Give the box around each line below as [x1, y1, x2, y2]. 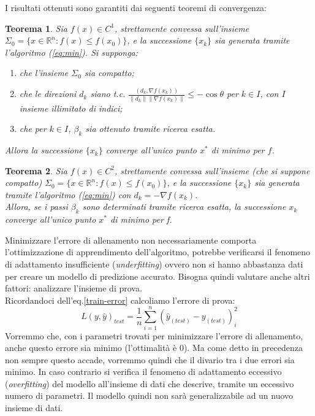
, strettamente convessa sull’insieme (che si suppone [115, 164, 310, 177]
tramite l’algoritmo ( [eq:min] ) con [5, 188, 131, 201]
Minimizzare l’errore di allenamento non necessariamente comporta [5, 233, 257, 246]
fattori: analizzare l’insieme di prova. [5, 282, 142, 295]
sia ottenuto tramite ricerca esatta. [85, 122, 216, 135]
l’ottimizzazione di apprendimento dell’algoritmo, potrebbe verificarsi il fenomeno [5, 245, 311, 258]
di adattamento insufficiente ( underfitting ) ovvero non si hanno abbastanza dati [5, 258, 303, 270]
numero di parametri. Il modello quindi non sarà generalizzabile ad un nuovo [5, 389, 294, 402]
